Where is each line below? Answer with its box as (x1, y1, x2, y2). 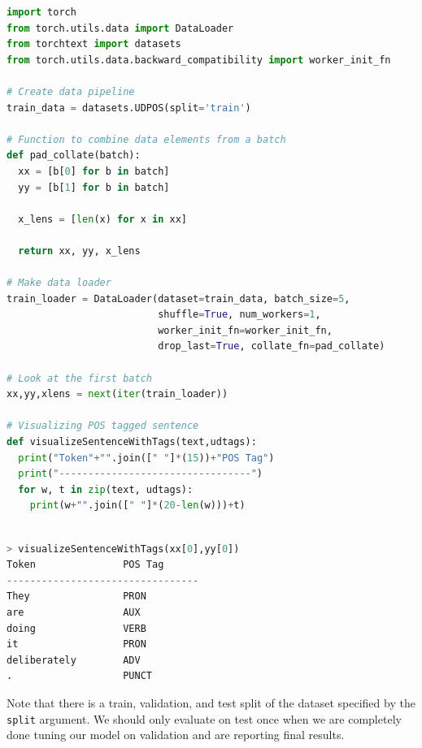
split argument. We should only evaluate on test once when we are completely (7, 710, 402, 727)
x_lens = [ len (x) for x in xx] (18, 213, 187, 225)
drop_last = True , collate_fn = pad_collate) (158, 340, 385, 352)
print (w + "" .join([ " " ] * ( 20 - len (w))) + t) (29, 499, 246, 512)
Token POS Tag (7, 559, 164, 571)
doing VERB (7, 622, 146, 634)
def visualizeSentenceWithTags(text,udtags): (7, 436, 257, 448)
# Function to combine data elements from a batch (7, 133, 286, 145)
